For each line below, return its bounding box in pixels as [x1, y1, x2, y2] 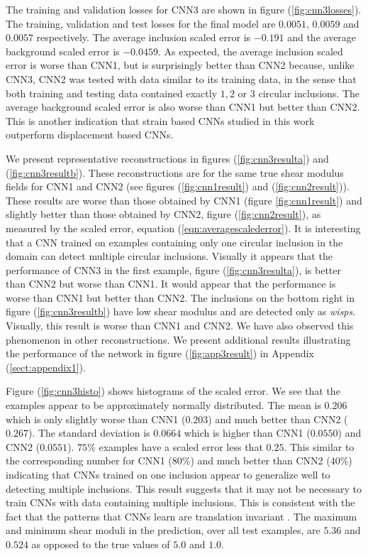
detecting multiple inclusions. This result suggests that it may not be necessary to [6, 481, 362, 496]
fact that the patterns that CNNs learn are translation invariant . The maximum [6, 508, 357, 523]
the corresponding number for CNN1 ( [6, 453, 172, 468]
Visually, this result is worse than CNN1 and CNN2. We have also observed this [6, 318, 354, 333]
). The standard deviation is [28, 425, 150, 440]
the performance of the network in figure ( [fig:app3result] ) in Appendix [6, 346, 314, 361]
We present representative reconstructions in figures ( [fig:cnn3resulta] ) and [6, 151, 329, 165]
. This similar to [284, 439, 355, 454]
